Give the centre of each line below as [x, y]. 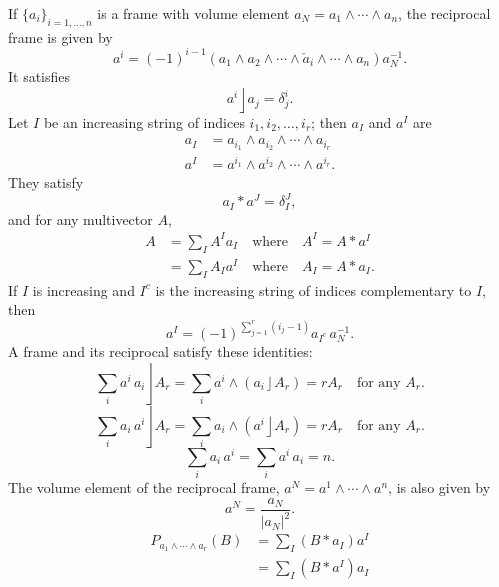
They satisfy [46, 182]
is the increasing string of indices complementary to [313, 289]
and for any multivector [80, 218]
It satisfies [39, 76]
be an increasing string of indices [144, 121]
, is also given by [439, 487]
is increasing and [83, 289]
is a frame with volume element [193, 13]
